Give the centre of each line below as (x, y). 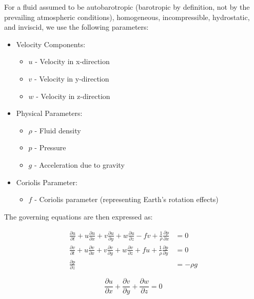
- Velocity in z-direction (73, 96)
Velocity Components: (51, 44)
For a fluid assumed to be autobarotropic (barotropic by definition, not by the (127, 7)
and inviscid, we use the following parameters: (76, 27)
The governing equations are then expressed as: (79, 216)
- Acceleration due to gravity (79, 164)
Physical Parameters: (49, 113)
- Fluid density (58, 130)
